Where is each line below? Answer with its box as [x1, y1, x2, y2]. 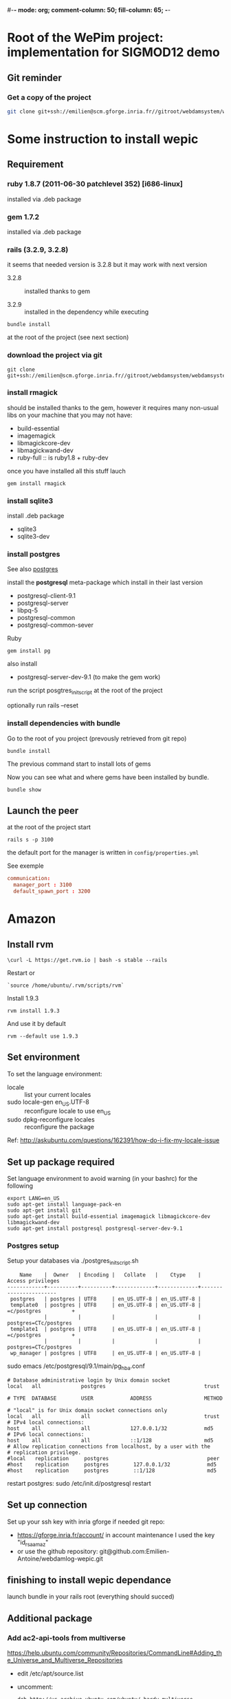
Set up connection [7, 1499, 87, 1511]
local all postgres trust [7, 1383, 220, 1390]
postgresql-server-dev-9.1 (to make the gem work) [16, 673, 161, 681]
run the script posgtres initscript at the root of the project [7, 686, 163, 696]
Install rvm [7, 939, 54, 950]
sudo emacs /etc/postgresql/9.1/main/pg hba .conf [7, 1362, 146, 1372]
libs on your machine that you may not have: [7, 411, 133, 419]
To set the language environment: [7, 1069, 102, 1078]
